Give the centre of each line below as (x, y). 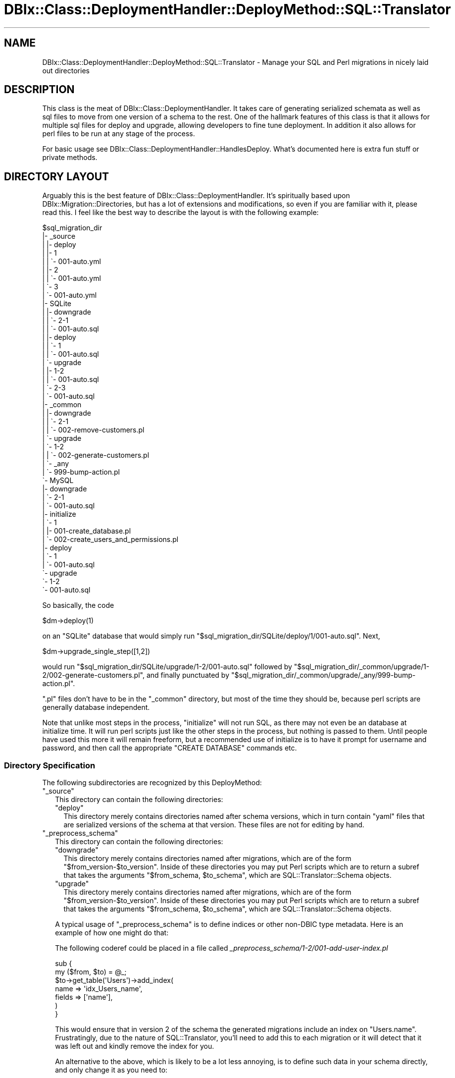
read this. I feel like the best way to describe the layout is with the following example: (180, 213)
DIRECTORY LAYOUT (57, 176)
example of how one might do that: (112, 933)
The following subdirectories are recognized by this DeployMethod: (152, 783)
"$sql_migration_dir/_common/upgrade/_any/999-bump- (323, 675)
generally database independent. (96, 707)
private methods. (70, 158)
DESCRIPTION (39, 90)
